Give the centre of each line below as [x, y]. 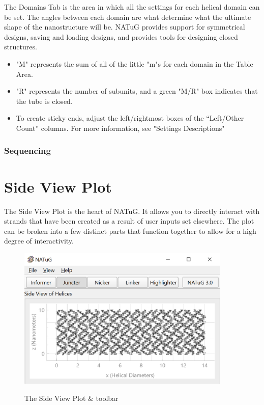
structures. [21, 47]
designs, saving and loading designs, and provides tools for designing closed [121, 36]
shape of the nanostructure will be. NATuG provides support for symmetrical [125, 27]
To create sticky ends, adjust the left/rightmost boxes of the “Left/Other [130, 118]
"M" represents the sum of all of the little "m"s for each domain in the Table [135, 63]
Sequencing [27, 151]
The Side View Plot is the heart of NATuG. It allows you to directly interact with [132, 211]
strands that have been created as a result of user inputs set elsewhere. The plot [129, 221]
